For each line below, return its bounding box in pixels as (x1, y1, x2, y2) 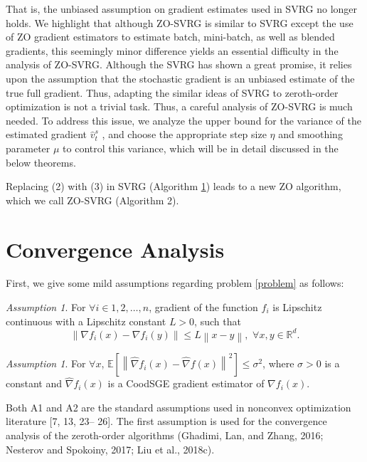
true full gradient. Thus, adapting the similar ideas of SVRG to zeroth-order (6, 85, 339, 100)
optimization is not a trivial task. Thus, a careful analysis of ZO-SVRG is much (6, 99, 353, 114)
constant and (6, 376, 63, 391)
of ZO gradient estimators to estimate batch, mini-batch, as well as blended (6, 29, 335, 44)
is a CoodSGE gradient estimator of (107, 376, 265, 391)
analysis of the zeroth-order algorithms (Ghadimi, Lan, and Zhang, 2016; (6, 428, 324, 443)
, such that (194, 313, 241, 328)
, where (262, 356, 294, 371)
